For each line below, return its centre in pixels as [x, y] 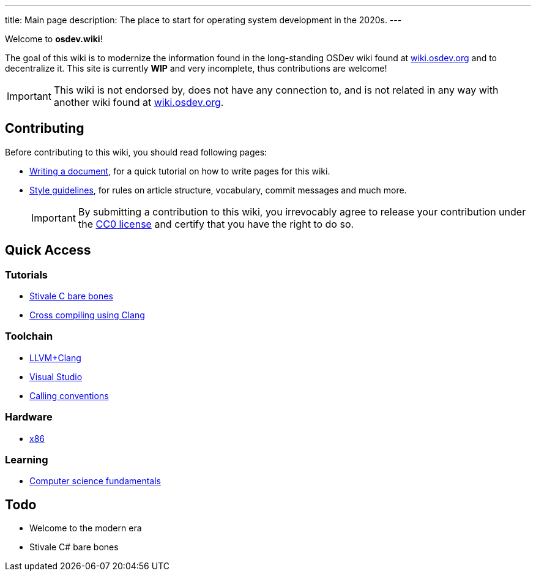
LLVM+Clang [55, 357]
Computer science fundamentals [95, 481]
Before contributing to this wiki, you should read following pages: [136, 152]
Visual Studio [56, 376]
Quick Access [48, 250]
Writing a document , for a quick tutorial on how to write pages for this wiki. [180, 171]
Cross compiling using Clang [87, 315]
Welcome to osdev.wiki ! [54, 39]
